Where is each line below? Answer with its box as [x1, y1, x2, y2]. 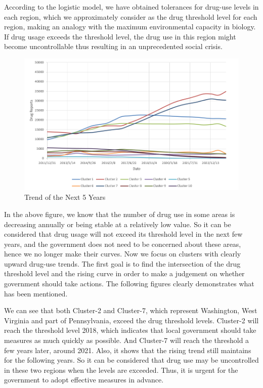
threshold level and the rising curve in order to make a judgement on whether [4, 268, 245, 279]
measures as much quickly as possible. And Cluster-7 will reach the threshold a [4, 335, 249, 346]
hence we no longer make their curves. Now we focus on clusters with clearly [4, 248, 241, 259]
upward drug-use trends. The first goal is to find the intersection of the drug [4, 258, 241, 269]
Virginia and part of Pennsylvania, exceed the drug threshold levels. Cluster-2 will [4, 315, 259, 325]
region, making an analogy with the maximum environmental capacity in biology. [4, 21, 256, 32]
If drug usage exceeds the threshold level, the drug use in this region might [4, 31, 236, 41]
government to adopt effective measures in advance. [4, 374, 164, 385]
